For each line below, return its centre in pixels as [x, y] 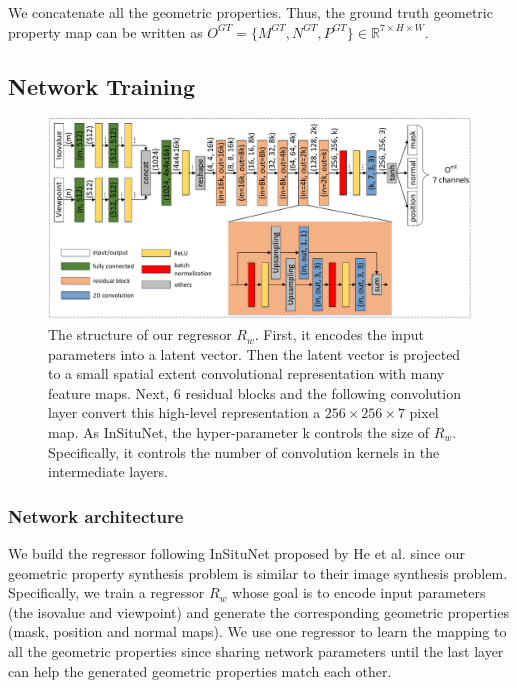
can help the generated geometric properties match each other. [200, 670]
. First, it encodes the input [339, 334]
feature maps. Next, [109, 392]
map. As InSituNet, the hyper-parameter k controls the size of [239, 432]
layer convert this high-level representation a [184, 412]
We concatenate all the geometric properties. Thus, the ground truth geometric [250, 12]
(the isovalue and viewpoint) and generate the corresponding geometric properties [258, 611]
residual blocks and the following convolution [323, 392]
